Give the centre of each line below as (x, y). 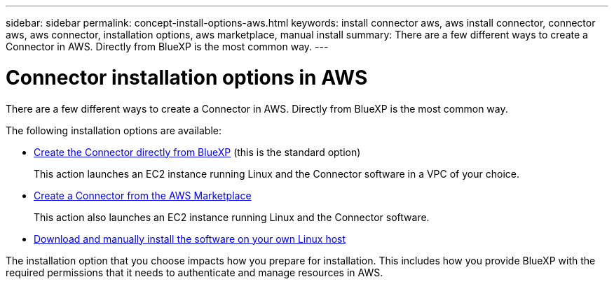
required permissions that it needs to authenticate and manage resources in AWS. (195, 272)
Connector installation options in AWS (187, 77)
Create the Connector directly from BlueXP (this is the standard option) (197, 152)
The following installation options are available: (114, 130)
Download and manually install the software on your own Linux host (190, 239)
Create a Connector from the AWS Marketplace (143, 195)
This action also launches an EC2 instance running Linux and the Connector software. (232, 217)
